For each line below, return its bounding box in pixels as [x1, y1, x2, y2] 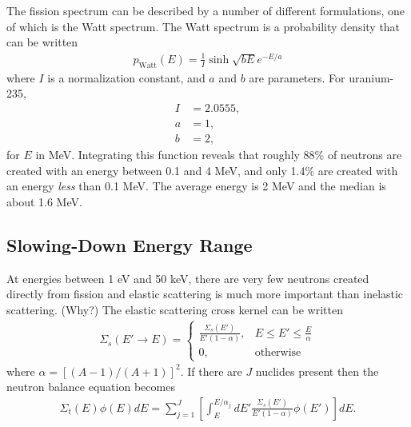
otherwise [254, 347, 301, 359]
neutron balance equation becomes [6, 378, 175, 395]
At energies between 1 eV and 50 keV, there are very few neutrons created [6, 269, 369, 286]
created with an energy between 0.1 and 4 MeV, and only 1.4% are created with [6, 162, 398, 178]
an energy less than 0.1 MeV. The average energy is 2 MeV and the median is [6, 178, 386, 194]
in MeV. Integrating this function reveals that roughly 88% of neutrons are [35, 146, 402, 162]
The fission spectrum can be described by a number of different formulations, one [6, 2, 405, 18]
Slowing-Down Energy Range [6, 232, 253, 257]
